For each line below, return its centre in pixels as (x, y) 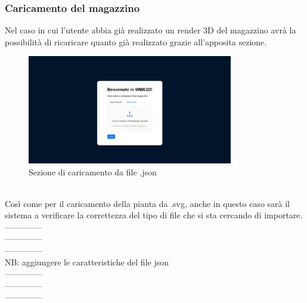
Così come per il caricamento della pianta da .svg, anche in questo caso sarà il (148, 203)
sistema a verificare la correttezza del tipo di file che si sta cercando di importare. (154, 215)
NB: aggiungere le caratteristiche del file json (87, 262)
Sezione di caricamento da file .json (93, 171)
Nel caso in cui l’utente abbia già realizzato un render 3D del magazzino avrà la (151, 30)
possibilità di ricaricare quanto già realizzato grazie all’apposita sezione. (136, 41)
